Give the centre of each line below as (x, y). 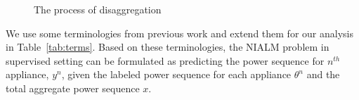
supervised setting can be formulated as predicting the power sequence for (165, 60)
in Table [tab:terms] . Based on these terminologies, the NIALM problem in (168, 47)
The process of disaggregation (98, 9)
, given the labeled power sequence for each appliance (176, 74)
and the (323, 74)
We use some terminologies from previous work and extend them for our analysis (179, 33)
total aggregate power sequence (73, 88)
